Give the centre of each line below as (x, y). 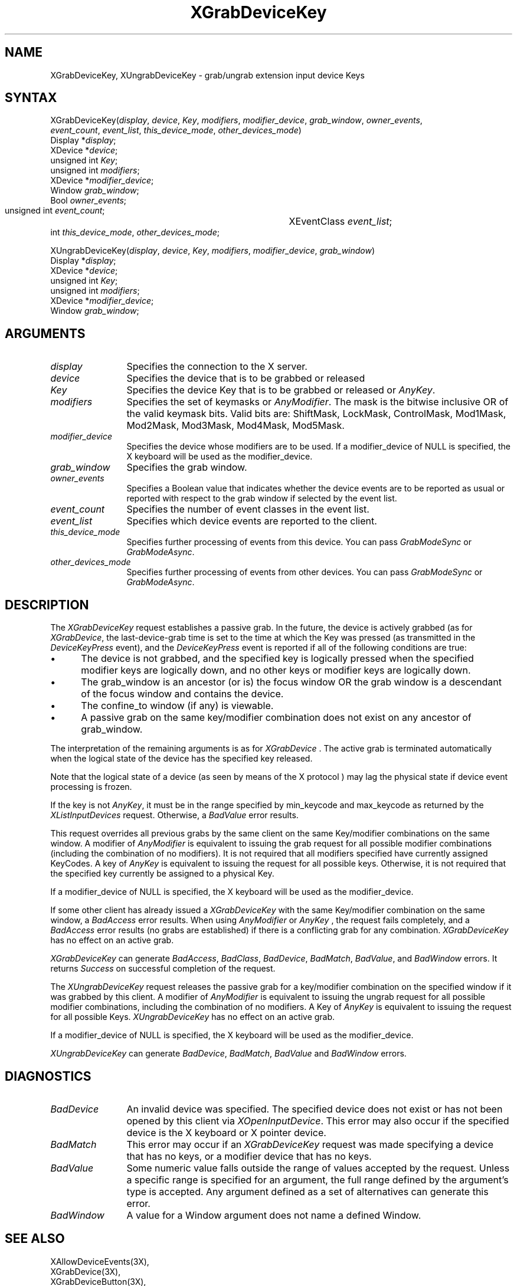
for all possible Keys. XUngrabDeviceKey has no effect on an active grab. (193, 1017)
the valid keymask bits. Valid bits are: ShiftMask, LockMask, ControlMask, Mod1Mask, (316, 414)
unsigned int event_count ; (55, 211)
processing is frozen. (91, 787)
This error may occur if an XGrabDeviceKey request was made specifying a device (310, 1144)
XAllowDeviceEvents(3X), (100, 1261)
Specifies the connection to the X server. (217, 367)
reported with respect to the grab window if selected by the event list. (262, 498)
